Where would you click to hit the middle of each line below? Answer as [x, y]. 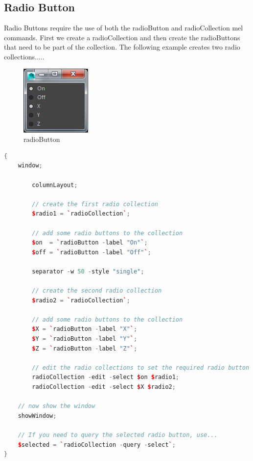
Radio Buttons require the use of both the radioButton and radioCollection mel [124, 28]
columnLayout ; [55, 185]
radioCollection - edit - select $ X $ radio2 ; [104, 387]
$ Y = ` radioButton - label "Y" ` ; [85, 339]
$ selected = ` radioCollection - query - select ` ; [97, 445]
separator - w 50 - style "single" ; [88, 271]
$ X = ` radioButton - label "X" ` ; [85, 329]
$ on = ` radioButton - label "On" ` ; [90, 243]
